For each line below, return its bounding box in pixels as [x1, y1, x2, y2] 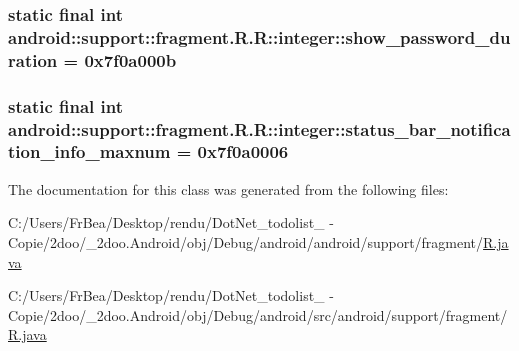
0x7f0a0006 [197, 139, 289, 164]
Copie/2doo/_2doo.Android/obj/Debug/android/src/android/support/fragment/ [8, 304, 508, 325]
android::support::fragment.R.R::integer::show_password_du [8, 24, 511, 49]
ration [8, 47, 58, 72]
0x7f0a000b [84, 47, 177, 72]
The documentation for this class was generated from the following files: [8, 178, 449, 199]
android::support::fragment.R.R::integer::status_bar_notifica [8, 116, 511, 141]
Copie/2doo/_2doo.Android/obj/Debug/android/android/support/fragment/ [8, 231, 484, 252]
